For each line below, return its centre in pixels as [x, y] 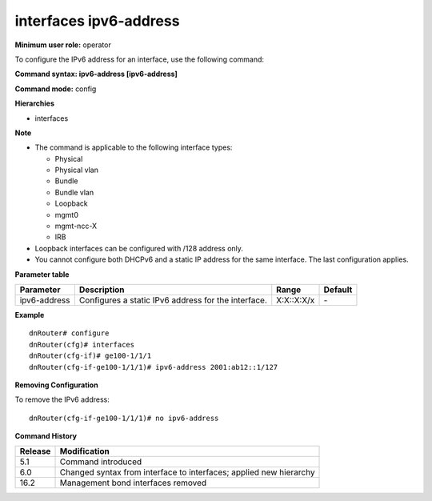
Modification [84, 451]
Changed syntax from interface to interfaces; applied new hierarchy [187, 472]
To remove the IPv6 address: [62, 399]
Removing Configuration [57, 385]
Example [30, 315]
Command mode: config [56, 89]
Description [102, 290]
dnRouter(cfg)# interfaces [82, 345]
